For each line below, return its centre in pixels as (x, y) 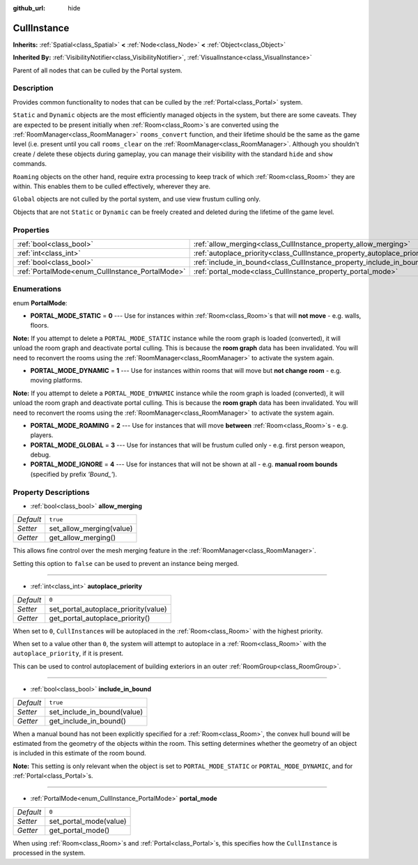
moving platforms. (56, 381)
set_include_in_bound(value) (96, 712)
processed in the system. (49, 853)
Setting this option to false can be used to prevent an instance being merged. (126, 563)
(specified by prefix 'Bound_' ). (74, 474)
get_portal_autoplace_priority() (100, 618)
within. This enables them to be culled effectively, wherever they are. (112, 186)
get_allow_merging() (83, 538)
